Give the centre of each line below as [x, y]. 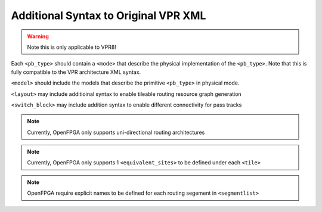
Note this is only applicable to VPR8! [72, 47]
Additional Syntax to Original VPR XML [109, 15]
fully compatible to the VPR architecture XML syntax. [76, 72]
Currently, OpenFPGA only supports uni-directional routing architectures [116, 132]
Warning [38, 36]
